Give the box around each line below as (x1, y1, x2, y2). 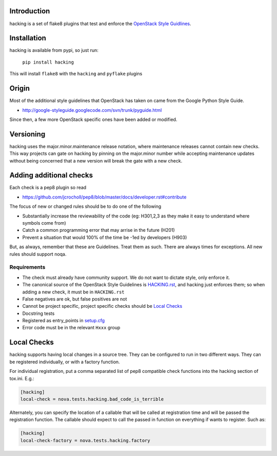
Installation (9, 34, 46, 43)
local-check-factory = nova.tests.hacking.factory (20, 438, 151, 443)
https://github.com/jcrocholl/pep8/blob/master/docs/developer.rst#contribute (22, 194, 187, 200)
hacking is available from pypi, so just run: (9, 47, 98, 53)
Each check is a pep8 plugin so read (9, 185, 87, 191)
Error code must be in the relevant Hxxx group (22, 325, 121, 331)
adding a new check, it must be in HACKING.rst (22, 289, 125, 295)
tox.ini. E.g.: (9, 375, 34, 382)
